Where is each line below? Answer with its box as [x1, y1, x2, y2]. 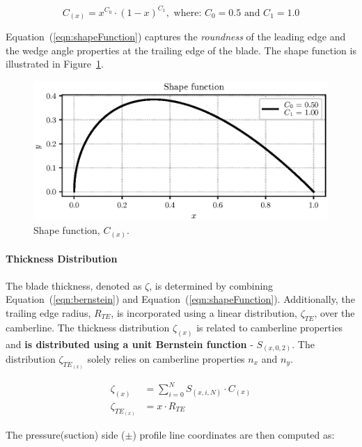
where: [173, 8, 202, 18]
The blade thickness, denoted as [6, 278, 142, 292]
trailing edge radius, [6, 305, 91, 320]
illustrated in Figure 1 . [6, 56, 104, 71]
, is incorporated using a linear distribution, [111, 305, 297, 320]
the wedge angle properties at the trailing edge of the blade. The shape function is [6, 42, 356, 57]
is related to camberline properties [196, 320, 343, 334]
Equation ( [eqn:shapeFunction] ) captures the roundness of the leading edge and [6, 29, 346, 44]
